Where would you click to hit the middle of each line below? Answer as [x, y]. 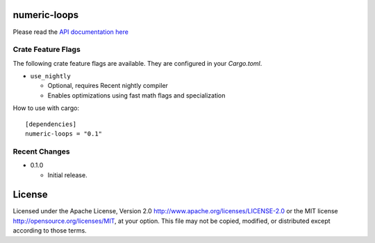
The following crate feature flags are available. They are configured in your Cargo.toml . [137, 63]
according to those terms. [50, 231]
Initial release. [67, 175]
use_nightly [50, 76]
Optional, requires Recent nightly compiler [108, 86]
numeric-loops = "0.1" [64, 134]
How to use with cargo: [46, 108]
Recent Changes [41, 151]
